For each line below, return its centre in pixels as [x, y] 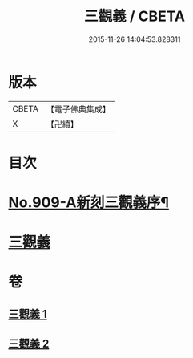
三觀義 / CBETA [135, 16]
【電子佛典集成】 [78, 109]
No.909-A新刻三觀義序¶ [89, 203]
